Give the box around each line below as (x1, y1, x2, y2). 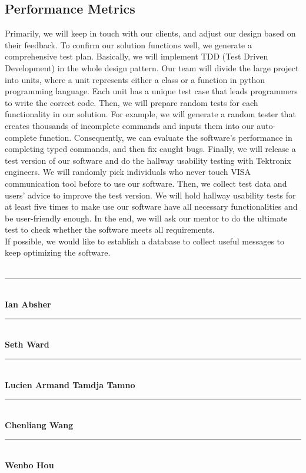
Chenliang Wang (5, 418, 74, 431)
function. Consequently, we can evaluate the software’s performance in (39, 131, 292, 143)
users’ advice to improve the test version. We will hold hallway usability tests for (5, 188, 296, 201)
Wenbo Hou (5, 459, 54, 471)
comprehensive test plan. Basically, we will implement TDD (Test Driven (5, 50, 268, 62)
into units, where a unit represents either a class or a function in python (5, 73, 265, 85)
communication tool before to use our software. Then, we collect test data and (5, 177, 287, 189)
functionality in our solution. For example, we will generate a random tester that (5, 108, 296, 120)
